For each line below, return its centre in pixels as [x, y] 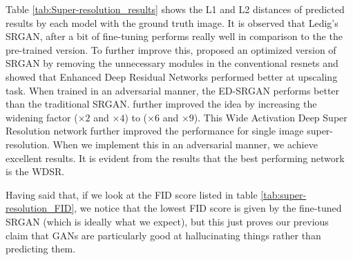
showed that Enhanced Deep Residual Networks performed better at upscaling [172, 76]
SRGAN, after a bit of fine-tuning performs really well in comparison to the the [174, 36]
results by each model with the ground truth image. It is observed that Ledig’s [172, 22]
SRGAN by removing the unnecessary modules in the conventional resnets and [172, 63]
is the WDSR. [35, 171]
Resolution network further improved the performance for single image [155, 131]
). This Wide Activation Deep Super [270, 117]
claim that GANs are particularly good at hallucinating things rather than [163, 235]
